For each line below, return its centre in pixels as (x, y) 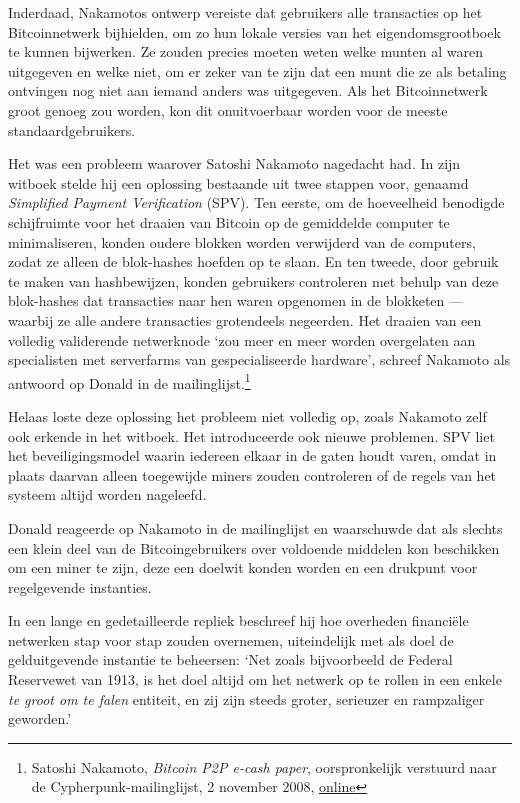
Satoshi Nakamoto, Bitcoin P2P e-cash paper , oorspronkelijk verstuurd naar (264, 766)
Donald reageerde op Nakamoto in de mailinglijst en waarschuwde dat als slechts (255, 527)
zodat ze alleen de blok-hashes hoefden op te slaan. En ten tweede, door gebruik (253, 261)
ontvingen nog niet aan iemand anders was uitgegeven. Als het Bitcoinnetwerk (248, 90)
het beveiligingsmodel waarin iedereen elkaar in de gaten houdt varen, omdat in (252, 455)
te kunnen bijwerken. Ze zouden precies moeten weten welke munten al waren (245, 51)
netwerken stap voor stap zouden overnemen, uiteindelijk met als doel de (231, 639)
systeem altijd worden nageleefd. (107, 494)
